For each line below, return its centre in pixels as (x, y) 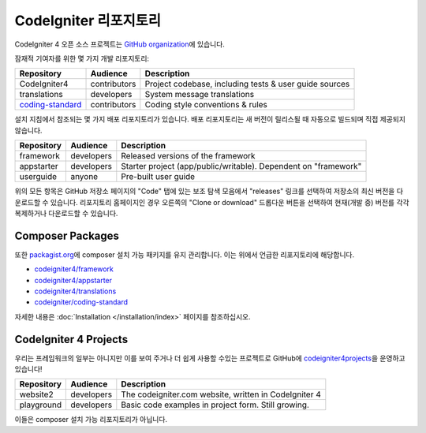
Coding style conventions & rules (206, 105)
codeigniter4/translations (75, 291)
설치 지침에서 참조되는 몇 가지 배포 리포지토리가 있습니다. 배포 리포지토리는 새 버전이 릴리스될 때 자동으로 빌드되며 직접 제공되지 (210, 119)
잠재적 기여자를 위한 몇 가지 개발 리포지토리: (82, 58)
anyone (84, 177)
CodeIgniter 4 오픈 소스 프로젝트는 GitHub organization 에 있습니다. (120, 44)
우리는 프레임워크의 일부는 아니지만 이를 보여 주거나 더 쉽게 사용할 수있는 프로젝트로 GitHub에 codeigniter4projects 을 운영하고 (210, 358)
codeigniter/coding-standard (81, 302)
